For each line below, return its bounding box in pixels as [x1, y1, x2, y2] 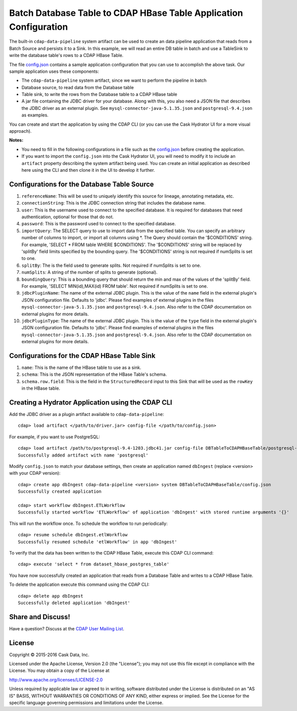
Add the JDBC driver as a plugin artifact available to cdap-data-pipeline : [9, 411, 164, 417]
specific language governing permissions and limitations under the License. [9, 700, 163, 706]
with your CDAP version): [9, 470, 61, 476]
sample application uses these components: [9, 68, 99, 74]
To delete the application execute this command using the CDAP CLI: [9, 582, 149, 588]
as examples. [21, 112, 49, 118]
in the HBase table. [21, 385, 60, 391]
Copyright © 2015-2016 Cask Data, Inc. [9, 652, 90, 658]
